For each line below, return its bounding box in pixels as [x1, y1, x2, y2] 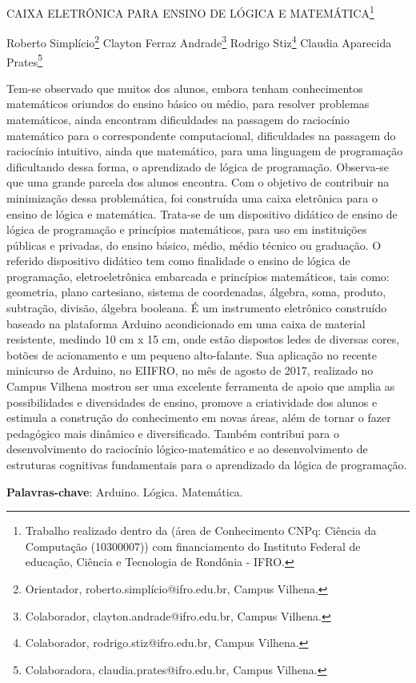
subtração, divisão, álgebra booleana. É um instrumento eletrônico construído [6, 299, 387, 316]
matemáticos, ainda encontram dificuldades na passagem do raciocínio [6, 110, 350, 127]
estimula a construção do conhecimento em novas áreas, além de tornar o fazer [6, 409, 391, 426]
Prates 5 [6, 50, 43, 70]
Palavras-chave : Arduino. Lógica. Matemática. [6, 483, 243, 500]
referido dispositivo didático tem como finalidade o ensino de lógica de [6, 252, 350, 269]
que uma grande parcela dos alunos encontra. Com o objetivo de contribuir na [6, 174, 390, 191]
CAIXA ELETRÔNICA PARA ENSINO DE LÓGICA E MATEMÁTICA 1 [6, 2, 374, 21]
